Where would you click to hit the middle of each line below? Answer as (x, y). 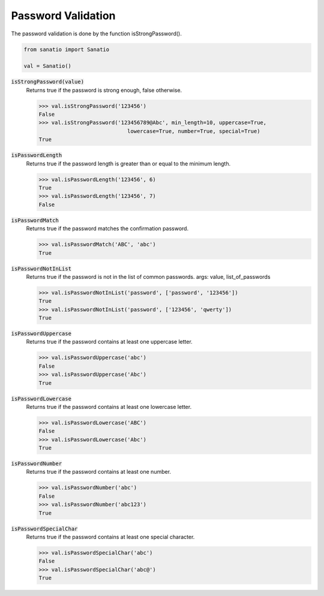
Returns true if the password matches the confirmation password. (107, 228)
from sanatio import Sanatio (67, 49)
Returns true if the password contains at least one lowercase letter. (109, 407)
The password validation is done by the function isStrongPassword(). (97, 34)
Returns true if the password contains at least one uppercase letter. (109, 342)
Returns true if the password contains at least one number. (98, 472)
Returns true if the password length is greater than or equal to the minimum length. (128, 163)
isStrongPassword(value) (47, 82)
